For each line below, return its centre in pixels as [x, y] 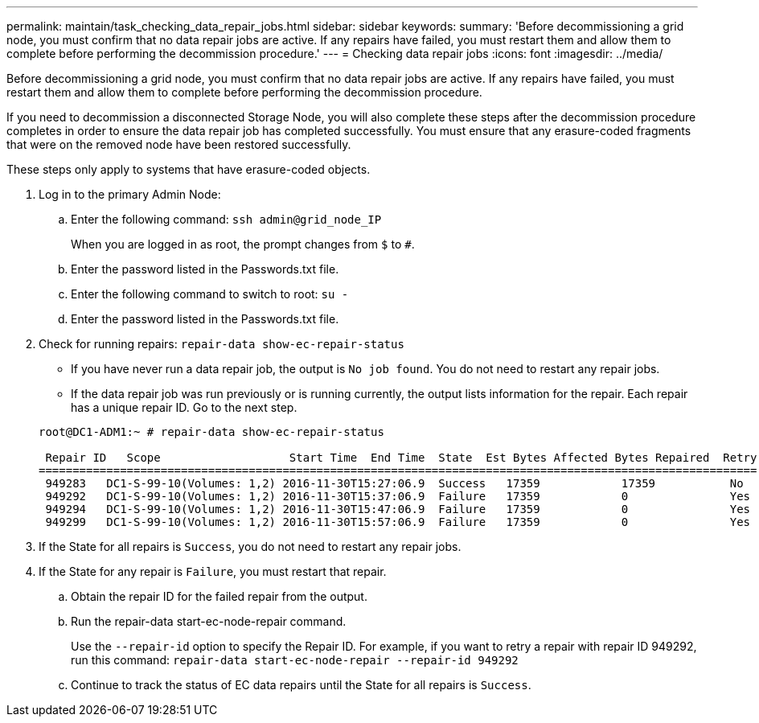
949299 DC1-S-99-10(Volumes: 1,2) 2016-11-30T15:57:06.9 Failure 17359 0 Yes [398, 522]
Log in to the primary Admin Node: [130, 194]
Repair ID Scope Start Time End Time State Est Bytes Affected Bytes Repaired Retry [401, 458]
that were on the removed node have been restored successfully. [179, 144]
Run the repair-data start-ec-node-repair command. [209, 621]
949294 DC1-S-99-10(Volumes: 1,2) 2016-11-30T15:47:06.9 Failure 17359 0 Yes [398, 509]
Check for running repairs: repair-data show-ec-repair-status [222, 344]
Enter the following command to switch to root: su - [210, 294]
